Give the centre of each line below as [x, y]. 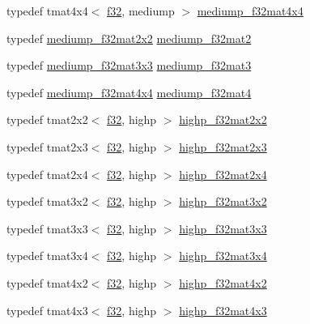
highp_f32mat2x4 [223, 174]
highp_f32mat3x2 [223, 201]
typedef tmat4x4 [47, 11]
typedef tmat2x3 [47, 146]
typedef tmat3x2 [47, 201]
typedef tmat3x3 [47, 228]
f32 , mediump [141, 11]
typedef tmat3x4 [47, 256]
